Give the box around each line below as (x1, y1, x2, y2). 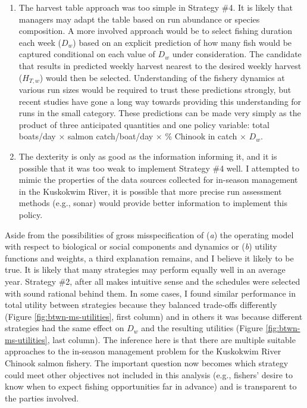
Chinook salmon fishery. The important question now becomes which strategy (5, 357, 289, 369)
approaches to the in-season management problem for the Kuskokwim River (5, 345, 281, 357)
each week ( (18, 36, 61, 48)
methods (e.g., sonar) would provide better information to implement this (18, 197, 287, 209)
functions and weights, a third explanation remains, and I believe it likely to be (5, 251, 294, 264)
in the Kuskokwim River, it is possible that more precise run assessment (18, 185, 282, 197)
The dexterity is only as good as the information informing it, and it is (18, 150, 277, 162)
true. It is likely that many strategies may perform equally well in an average (5, 263, 286, 276)
